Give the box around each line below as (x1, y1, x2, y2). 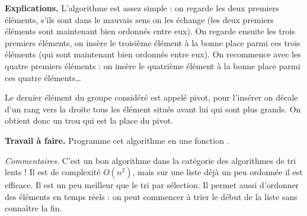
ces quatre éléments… (5, 71, 81, 83)
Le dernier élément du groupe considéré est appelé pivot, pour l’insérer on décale (5, 91, 298, 104)
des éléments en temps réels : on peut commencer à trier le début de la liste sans (5, 190, 298, 202)
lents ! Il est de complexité (5, 166, 101, 178)
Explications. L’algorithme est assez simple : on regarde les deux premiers (5, 2, 279, 14)
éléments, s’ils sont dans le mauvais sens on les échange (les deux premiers (5, 13, 274, 25)
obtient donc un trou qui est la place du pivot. (5, 114, 174, 127)
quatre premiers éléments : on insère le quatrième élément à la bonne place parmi (5, 59, 300, 72)
